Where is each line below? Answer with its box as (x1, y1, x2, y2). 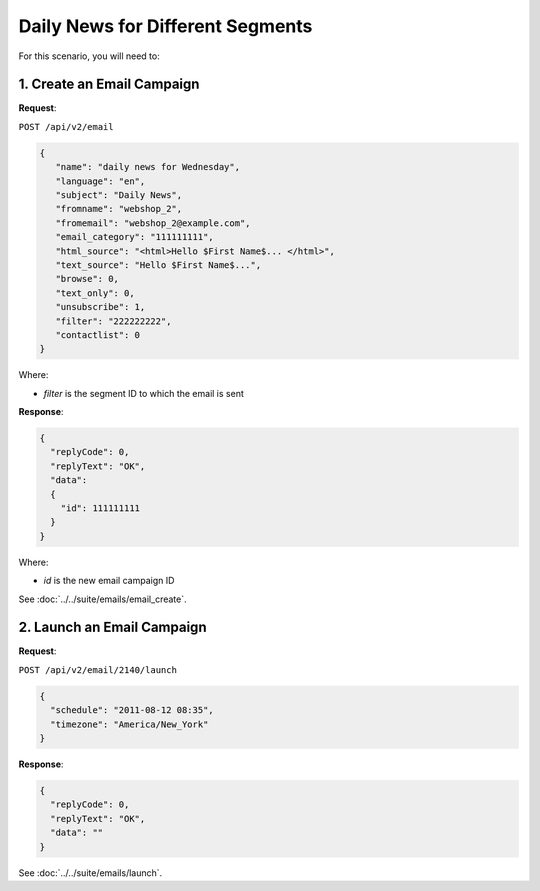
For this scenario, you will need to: (18, 50, 160, 62)
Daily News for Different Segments (18, 15, 313, 37)
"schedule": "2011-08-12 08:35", (50, 705, 214, 716)
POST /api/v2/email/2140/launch (18, 664, 177, 675)
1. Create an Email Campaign (18, 76, 200, 93)
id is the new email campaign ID (43, 575, 175, 587)
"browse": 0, (55, 273, 120, 285)
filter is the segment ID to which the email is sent (43, 387, 244, 399)
